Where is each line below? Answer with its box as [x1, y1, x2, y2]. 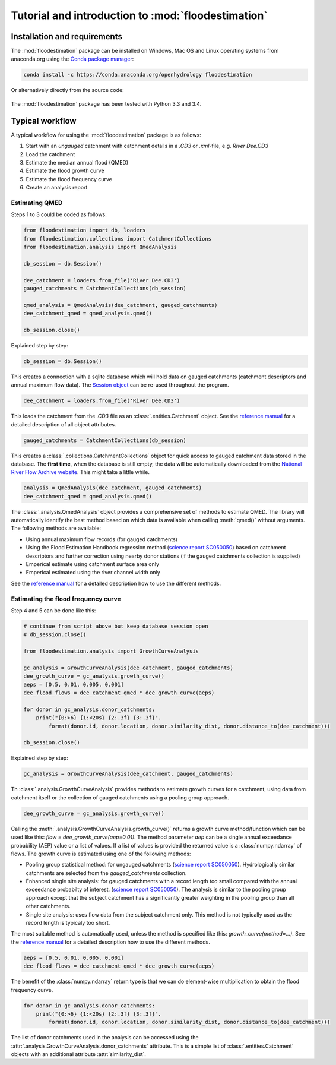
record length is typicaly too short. [26, 919, 110, 927]
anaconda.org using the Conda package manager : [11, 55, 134, 62]
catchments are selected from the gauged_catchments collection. [26, 869, 187, 876]
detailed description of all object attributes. [11, 421, 116, 428]
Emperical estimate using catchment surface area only [26, 561, 160, 568]
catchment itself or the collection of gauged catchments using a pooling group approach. [11, 794, 230, 801]
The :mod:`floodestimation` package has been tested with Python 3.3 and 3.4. [11, 100, 202, 107]
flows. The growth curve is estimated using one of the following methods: [11, 850, 191, 857]
